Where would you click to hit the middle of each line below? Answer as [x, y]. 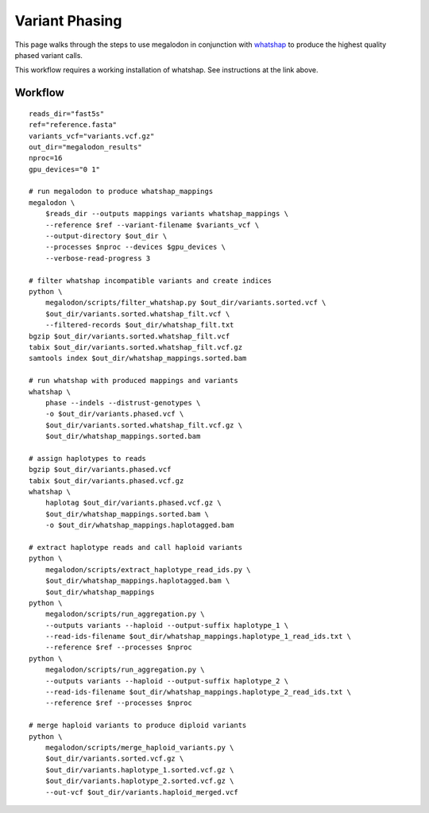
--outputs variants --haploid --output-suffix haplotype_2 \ [167, 681]
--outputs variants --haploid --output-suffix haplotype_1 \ [167, 625]
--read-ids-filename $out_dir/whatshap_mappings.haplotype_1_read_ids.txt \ [198, 637]
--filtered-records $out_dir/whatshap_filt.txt [139, 325]
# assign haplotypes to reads [88, 458]
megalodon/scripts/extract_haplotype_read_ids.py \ [148, 569]
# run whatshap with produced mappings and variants [133, 381]
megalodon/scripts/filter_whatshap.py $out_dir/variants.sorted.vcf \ [186, 303]
